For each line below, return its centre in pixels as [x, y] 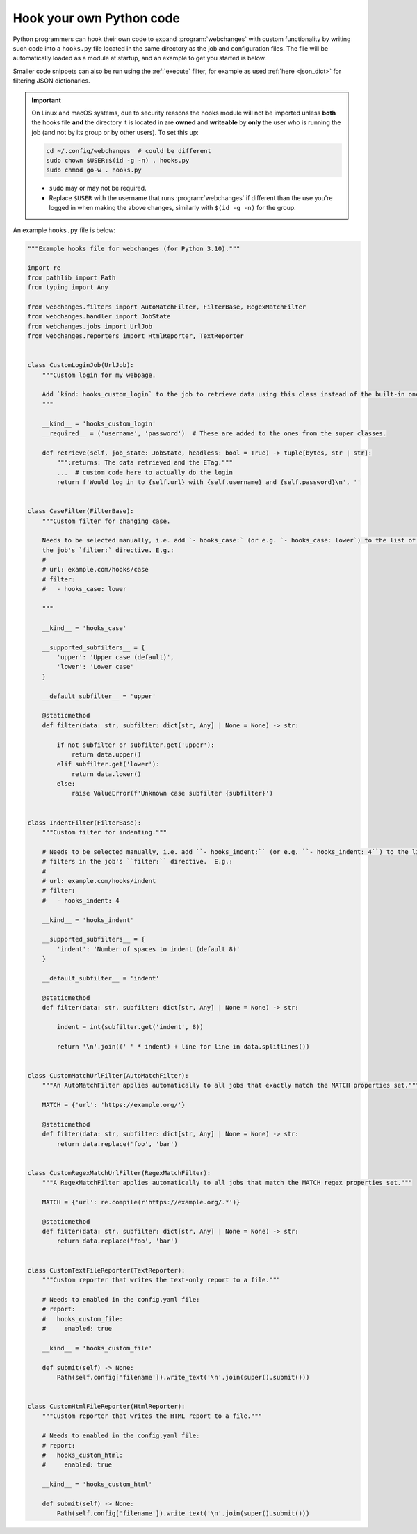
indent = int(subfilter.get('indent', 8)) [130, 1027]
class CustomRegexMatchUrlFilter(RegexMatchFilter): [119, 1173]
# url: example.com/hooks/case [95, 570]
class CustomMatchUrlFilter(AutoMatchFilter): [108, 1075]
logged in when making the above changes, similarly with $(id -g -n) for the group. [173, 208]
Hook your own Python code [97, 18]
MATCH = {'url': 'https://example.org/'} [114, 1105]
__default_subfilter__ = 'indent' [101, 978]
